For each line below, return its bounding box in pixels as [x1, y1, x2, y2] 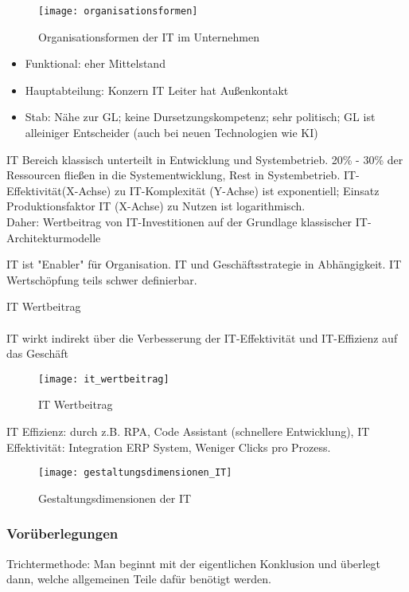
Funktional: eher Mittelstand [25, 55, 166, 72]
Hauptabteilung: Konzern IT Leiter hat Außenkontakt [25, 81, 289, 98]
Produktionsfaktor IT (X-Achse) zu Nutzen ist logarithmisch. [6, 198, 306, 214]
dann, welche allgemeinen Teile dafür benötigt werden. [6, 570, 271, 587]
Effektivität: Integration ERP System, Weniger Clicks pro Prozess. [6, 438, 331, 455]
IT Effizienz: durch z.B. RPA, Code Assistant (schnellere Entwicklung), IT [6, 423, 370, 439]
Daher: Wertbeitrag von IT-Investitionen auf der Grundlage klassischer [6, 214, 353, 229]
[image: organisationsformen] [38, 6, 198, 17]
